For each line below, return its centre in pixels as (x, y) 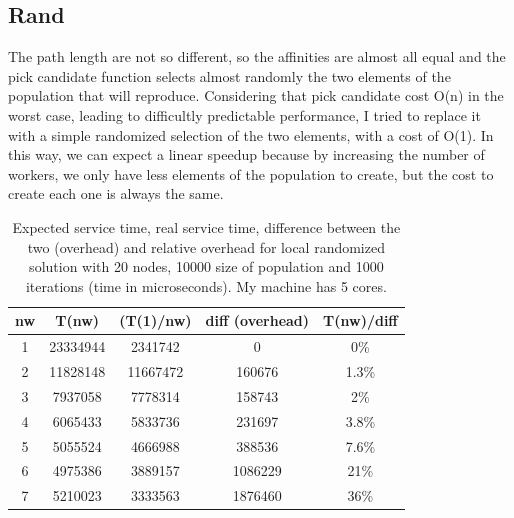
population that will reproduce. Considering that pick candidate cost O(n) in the (256, 95)
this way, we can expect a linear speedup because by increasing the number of (246, 154)
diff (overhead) (257, 320)
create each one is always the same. (116, 193)
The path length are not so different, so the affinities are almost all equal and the (257, 56)
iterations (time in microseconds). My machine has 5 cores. (206, 285)
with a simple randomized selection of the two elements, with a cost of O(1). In (251, 134)
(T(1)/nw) (155, 320)
